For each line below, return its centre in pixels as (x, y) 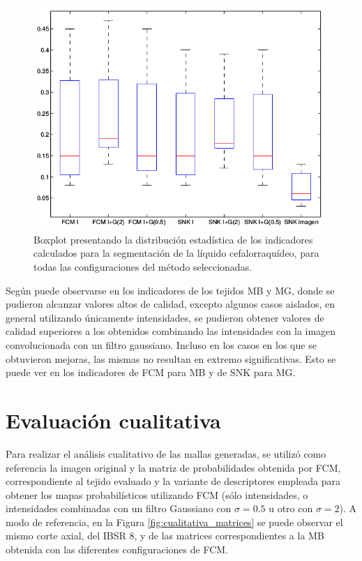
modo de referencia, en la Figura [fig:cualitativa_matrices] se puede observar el (174, 522)
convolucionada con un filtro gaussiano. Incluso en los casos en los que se (161, 345)
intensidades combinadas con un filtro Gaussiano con (119, 508)
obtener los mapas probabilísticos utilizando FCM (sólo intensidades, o (157, 494)
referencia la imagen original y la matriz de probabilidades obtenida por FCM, (173, 467)
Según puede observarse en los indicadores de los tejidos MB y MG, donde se (170, 290)
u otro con (291, 508)
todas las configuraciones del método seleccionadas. (143, 267)
